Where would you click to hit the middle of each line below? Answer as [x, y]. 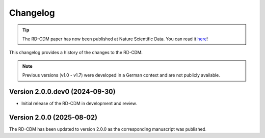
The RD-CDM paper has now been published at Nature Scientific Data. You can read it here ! [115, 39]
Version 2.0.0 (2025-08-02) [53, 117]
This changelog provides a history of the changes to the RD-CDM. [76, 53]
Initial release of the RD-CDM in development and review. [79, 104]
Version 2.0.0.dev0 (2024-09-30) [62, 92]
